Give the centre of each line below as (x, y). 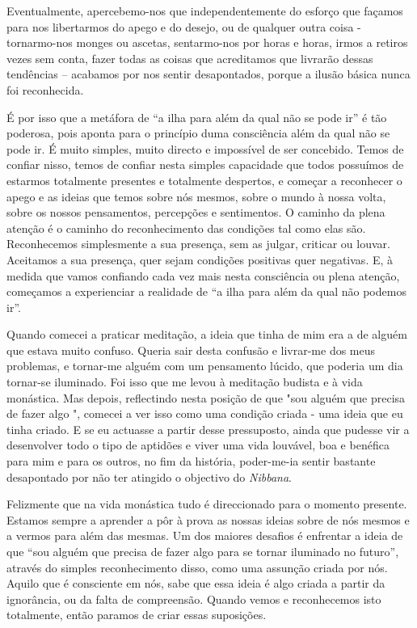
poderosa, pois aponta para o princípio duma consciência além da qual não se (198, 133)
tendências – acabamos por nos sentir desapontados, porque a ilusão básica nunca (208, 74)
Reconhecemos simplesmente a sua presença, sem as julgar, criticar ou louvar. (198, 244)
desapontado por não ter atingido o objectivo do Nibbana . (149, 476)
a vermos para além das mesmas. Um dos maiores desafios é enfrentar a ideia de (205, 535)
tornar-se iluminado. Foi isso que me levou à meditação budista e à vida (185, 382)
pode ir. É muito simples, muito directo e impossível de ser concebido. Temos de (205, 148)
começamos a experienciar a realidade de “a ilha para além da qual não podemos (206, 291)
